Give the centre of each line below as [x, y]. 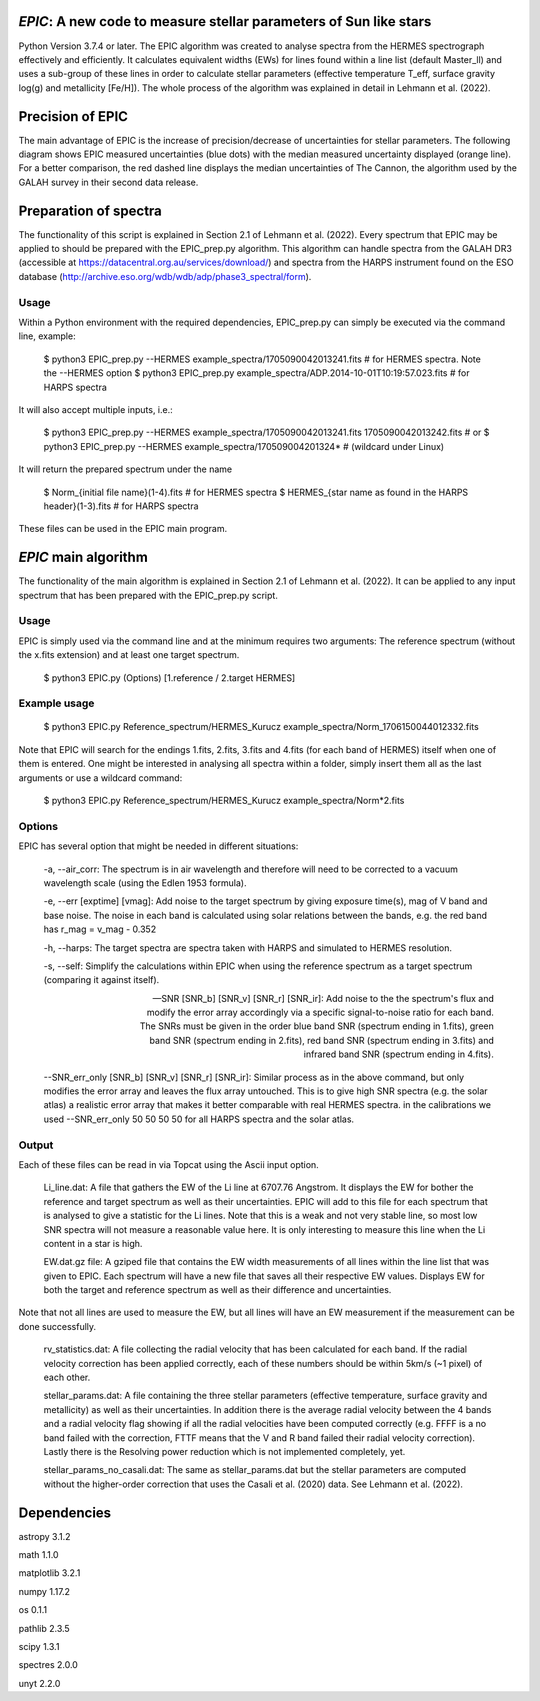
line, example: [47, 336]
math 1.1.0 [38, 1555]
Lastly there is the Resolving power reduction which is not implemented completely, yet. [224, 1451]
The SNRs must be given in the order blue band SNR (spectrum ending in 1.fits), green [316, 1026]
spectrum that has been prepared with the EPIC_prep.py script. [148, 595]
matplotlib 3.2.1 [49, 1573]
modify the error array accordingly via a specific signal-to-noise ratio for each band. [320, 1012]
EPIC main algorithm [83, 557]
